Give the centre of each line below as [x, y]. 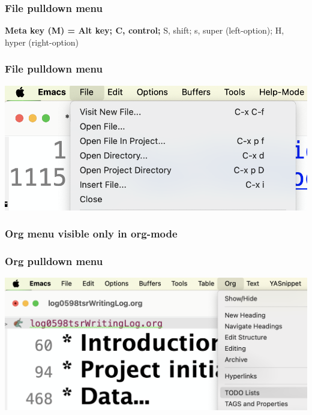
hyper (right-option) [42, 42]
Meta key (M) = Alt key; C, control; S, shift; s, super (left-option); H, [145, 30]
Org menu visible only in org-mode [91, 234]
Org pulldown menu [54, 261]
